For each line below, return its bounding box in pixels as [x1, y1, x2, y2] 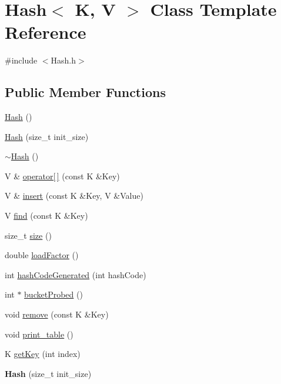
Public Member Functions [5, 83, 166, 101]
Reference [5, 20, 86, 44]
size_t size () [5, 229, 52, 241]
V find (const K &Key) [5, 209, 88, 222]
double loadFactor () [5, 249, 79, 261]
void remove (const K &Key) [5, 308, 109, 320]
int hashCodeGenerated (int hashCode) [5, 268, 146, 281]
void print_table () [5, 328, 73, 340]
